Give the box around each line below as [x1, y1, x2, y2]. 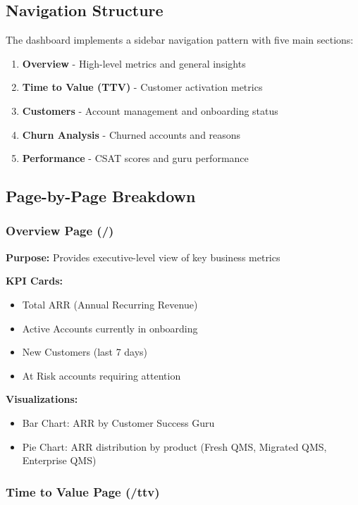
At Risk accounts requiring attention [22, 368, 181, 382]
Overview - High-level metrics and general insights [22, 56, 246, 70]
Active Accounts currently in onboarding [22, 320, 198, 335]
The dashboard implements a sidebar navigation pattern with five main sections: [6, 32, 354, 47]
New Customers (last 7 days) [22, 344, 148, 359]
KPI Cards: [6, 273, 63, 288]
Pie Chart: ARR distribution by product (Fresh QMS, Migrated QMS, [22, 439, 327, 454]
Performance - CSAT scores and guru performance [22, 151, 249, 166]
